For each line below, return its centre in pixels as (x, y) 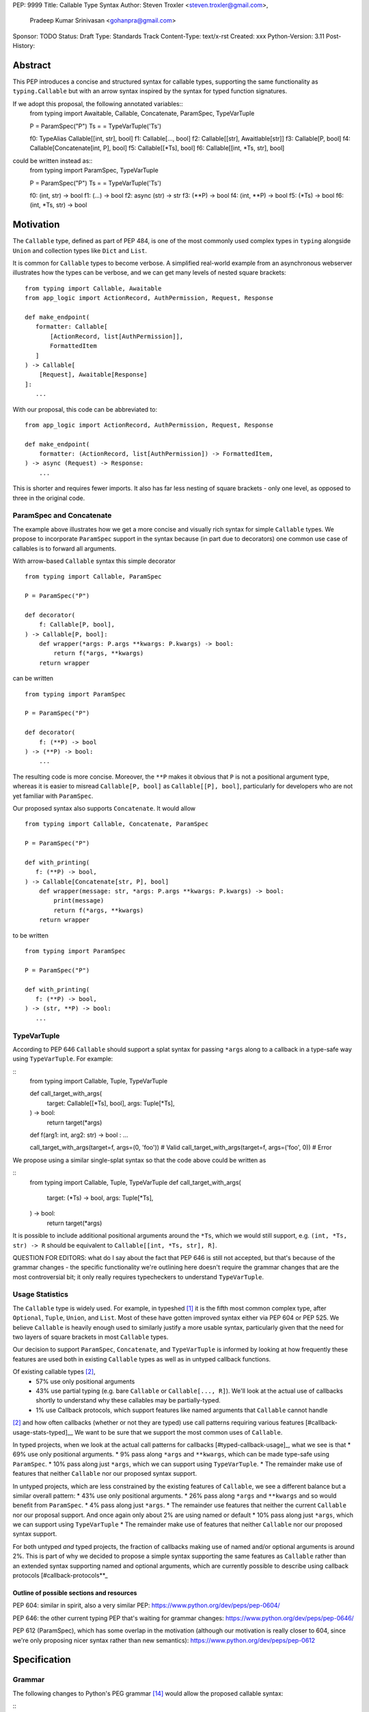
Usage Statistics (40, 1294)
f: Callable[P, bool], (77, 625)
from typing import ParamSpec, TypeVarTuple (94, 171)
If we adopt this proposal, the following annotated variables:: (98, 103)
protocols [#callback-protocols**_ (60, 1576)
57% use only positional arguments (85, 1381)
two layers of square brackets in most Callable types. (91, 1337)
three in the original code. (49, 498)
